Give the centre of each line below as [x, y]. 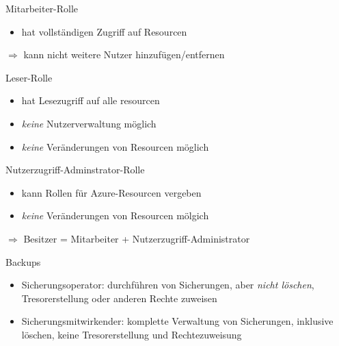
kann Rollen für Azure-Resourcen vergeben [111, 192]
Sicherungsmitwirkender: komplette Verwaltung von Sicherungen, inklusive [177, 321]
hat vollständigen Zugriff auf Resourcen [104, 31]
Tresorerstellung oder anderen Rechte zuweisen [119, 298]
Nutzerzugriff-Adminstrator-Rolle [75, 170]
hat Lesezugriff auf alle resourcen [91, 100]
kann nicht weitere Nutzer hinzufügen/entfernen [124, 54]
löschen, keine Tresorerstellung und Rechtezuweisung [132, 334]
